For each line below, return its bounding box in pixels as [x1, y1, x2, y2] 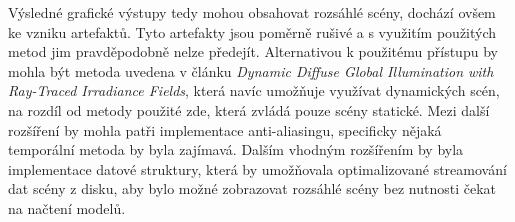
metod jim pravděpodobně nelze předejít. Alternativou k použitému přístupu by [8, 41, 498, 62]
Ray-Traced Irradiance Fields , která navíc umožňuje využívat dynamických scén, [8, 80, 500, 101]
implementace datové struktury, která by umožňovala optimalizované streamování [8, 158, 507, 179]
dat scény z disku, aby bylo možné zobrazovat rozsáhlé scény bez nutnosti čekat [8, 178, 497, 199]
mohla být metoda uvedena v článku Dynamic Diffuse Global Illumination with [8, 60, 494, 81]
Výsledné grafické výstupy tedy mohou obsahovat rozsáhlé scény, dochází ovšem [8, 2, 496, 22]
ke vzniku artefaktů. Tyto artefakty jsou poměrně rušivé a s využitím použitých [8, 21, 497, 42]
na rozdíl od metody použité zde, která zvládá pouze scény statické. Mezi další [8, 99, 490, 120]
